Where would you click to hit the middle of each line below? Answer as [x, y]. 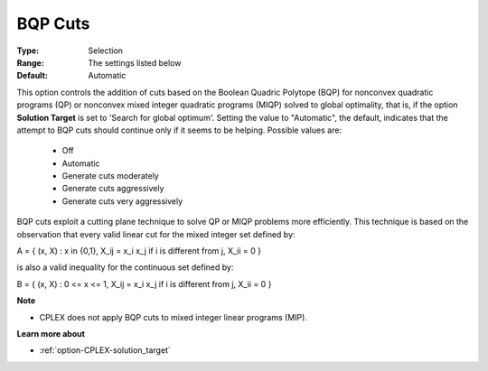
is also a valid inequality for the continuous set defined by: [125, 267]
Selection [106, 51]
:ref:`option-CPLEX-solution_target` [105, 350]
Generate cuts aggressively [113, 189]
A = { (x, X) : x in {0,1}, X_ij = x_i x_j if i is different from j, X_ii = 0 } [139, 251]
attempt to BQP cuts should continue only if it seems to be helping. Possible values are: [179, 130]
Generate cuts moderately [111, 176]
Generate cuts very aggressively [122, 201]
